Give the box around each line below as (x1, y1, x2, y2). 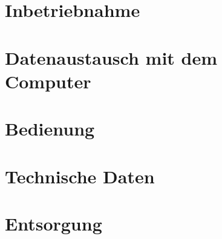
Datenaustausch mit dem (5, 45, 218, 70)
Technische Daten (5, 163, 155, 188)
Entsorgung (5, 211, 102, 235)
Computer (5, 68, 91, 93)
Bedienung (5, 116, 95, 141)
